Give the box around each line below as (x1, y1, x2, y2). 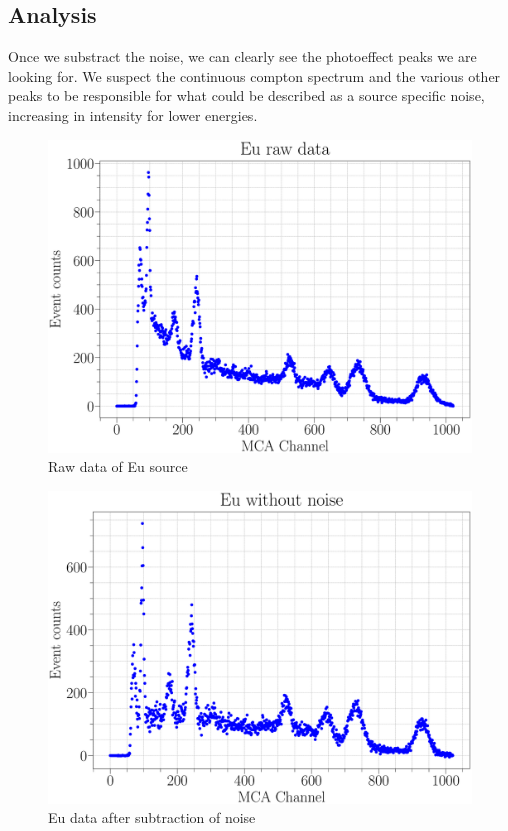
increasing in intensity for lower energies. (8, 104, 258, 125)
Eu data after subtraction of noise (48, 807, 256, 828)
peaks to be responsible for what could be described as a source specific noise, (8, 85, 485, 106)
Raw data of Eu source (48, 456, 188, 477)
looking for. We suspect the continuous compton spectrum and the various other (8, 65, 501, 86)
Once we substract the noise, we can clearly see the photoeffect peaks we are (8, 46, 477, 67)
